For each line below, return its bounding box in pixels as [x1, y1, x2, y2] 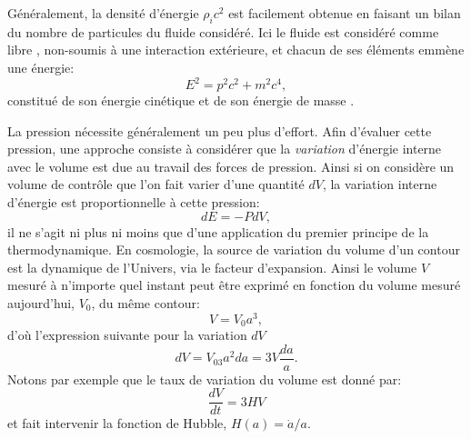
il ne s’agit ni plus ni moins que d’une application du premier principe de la [7, 222, 429, 241]
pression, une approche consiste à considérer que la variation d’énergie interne [7, 139, 442, 158]
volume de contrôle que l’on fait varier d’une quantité [7, 175, 305, 194]
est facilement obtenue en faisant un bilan [228, 4, 461, 22]
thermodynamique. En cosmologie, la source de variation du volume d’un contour [7, 240, 460, 259]
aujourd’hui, [7, 294, 75, 313]
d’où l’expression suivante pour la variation [7, 325, 247, 344]
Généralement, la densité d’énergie [7, 4, 199, 22]
